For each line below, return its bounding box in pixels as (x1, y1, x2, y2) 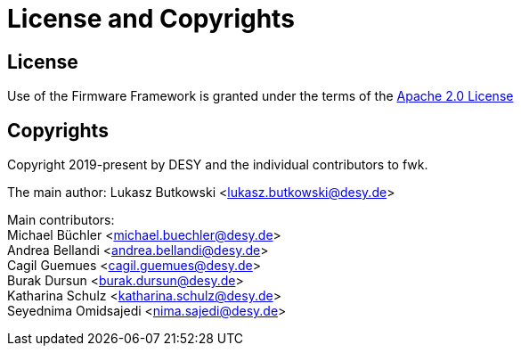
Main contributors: (7, 212, 115, 228)
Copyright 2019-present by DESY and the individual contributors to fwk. (7, 157, 428, 173)
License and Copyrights (7, 4, 295, 34)
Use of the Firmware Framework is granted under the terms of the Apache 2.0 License (7, 88, 514, 104)
